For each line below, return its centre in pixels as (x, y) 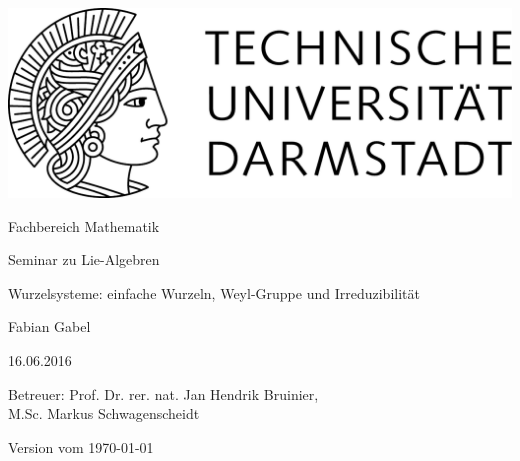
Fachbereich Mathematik (84, 225)
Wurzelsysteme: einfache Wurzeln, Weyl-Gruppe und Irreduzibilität (214, 292)
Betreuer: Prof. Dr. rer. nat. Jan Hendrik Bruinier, (163, 393)
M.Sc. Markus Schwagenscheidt (104, 413)
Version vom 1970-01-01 (81, 446)
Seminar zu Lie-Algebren (84, 259)
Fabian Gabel (49, 326)
